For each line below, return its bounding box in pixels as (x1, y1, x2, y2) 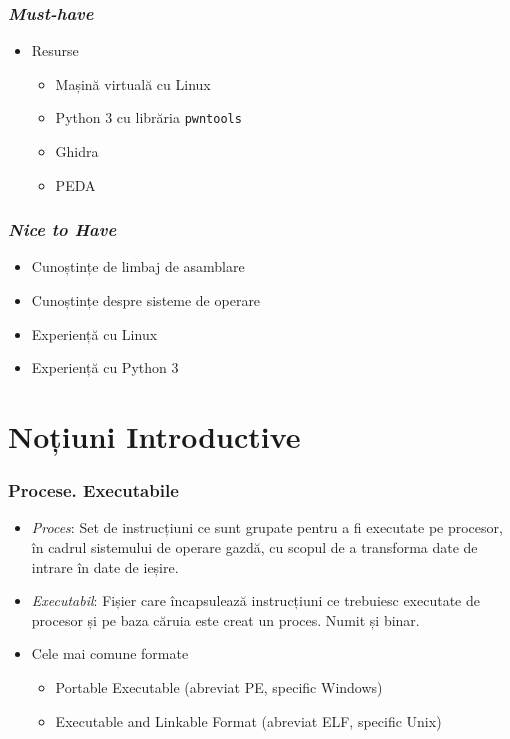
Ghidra (55, 141, 99, 162)
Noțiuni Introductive (8, 416, 301, 457)
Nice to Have (8, 217, 117, 242)
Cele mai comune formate (31, 643, 189, 664)
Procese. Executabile (8, 478, 179, 503)
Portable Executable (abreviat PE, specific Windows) (55, 677, 383, 697)
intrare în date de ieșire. (31, 556, 179, 577)
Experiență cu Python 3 (31, 357, 179, 378)
